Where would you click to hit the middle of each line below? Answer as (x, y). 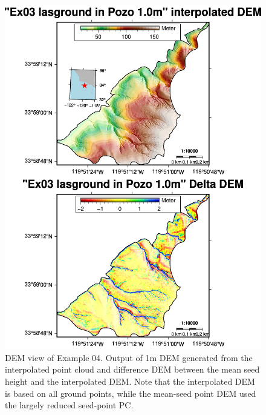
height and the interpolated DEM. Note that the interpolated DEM (130, 381)
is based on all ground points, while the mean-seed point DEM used (131, 393)
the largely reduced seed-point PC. (69, 405)
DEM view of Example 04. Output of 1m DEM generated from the (129, 357)
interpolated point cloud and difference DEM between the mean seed (132, 369)
